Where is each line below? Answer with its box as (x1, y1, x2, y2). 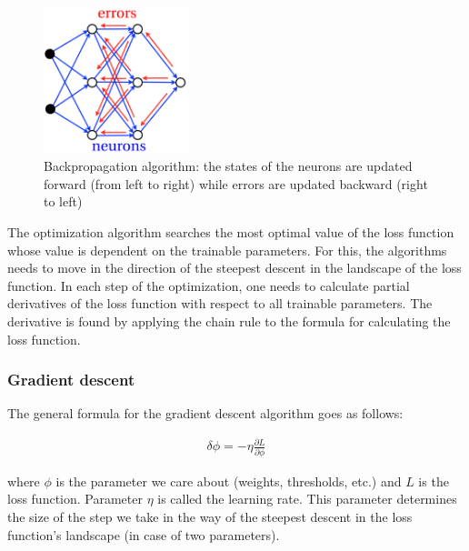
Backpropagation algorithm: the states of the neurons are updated (44, 156, 413, 175)
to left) (44, 192, 83, 211)
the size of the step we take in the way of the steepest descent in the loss (7, 506, 413, 526)
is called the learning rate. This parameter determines (157, 489, 457, 508)
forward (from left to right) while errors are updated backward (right (44, 174, 428, 193)
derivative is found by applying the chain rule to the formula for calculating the (7, 311, 451, 330)
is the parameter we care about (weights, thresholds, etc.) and (55, 471, 402, 490)
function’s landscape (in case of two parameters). (7, 525, 280, 544)
